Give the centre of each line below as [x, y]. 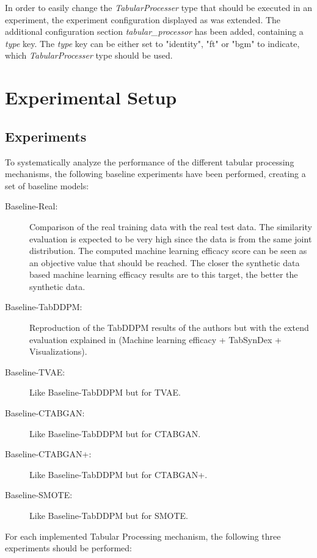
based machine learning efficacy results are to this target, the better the [164, 274]
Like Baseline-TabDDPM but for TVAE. [105, 392]
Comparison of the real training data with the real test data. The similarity [171, 226]
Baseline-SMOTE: [39, 495]
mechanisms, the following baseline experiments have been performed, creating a [155, 174]
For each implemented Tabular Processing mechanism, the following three [143, 536]
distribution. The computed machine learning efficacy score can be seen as [168, 251]
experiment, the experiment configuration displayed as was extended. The [143, 19]
